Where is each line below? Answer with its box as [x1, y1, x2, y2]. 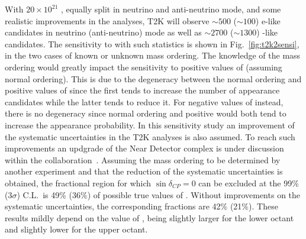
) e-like [255, 14, 281, 27]
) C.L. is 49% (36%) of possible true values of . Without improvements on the [17, 188, 301, 201]
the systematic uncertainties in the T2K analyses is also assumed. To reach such [5, 130, 295, 143]
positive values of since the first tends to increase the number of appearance [5, 84, 280, 96]
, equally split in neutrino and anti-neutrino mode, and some [60, 3, 281, 15]
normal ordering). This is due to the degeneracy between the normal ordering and [5, 72, 302, 85]
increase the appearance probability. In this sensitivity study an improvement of [5, 118, 295, 131]
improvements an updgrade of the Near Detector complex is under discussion [5, 142, 284, 154]
